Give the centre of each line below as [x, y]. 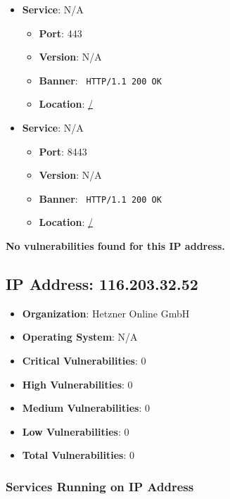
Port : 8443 [63, 151]
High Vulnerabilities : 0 [77, 384]
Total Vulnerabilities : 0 [78, 455]
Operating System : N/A [80, 337]
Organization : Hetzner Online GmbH [106, 313]
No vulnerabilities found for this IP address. [115, 246]
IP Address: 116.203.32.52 [102, 284]
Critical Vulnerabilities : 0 [84, 361]
